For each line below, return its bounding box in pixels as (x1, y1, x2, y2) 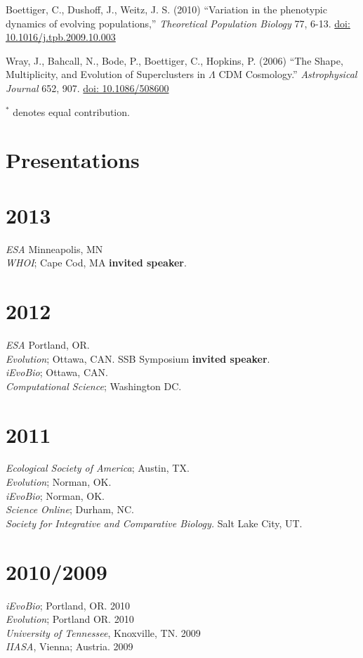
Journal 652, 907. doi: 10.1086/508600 (6, 80, 169, 95)
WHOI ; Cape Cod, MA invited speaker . (6, 255, 187, 270)
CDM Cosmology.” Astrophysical (218, 67, 357, 82)
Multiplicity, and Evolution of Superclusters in (6, 67, 206, 82)
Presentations (6, 146, 140, 174)
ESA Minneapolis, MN (6, 241, 103, 256)
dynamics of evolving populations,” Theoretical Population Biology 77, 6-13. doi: (6, 15, 350, 30)
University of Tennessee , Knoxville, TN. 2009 (6, 625, 201, 640)
